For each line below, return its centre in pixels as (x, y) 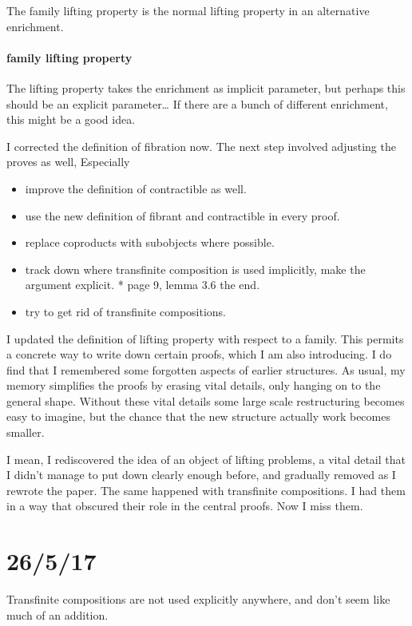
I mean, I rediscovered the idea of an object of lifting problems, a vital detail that (206, 459)
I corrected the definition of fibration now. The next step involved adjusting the (201, 146)
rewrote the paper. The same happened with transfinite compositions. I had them (206, 490)
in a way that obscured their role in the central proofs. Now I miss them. (185, 506)
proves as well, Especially (68, 162)
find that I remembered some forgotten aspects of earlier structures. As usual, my (206, 369)
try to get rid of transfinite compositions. (125, 311)
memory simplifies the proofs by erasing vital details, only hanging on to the (194, 385)
